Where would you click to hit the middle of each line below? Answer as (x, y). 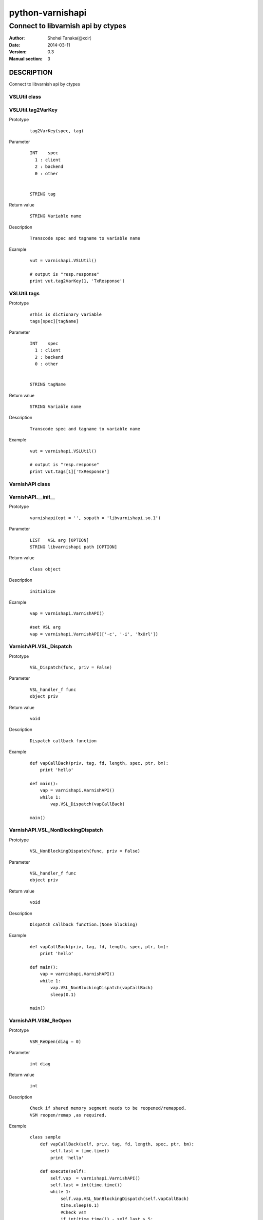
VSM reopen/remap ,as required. (68, 1115)
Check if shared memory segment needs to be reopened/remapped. (108, 1108)
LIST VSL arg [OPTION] (59, 540)
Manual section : (26, 59)
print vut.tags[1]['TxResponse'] (70, 471)
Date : (15, 45)
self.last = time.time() (80, 1151)
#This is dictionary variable (66, 314)
